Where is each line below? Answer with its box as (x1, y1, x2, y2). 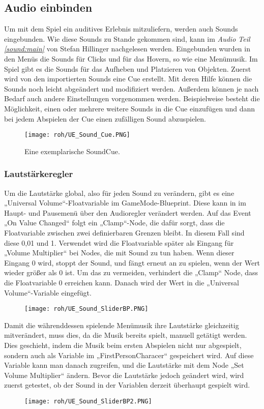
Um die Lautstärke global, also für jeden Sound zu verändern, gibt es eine (4, 187, 234, 198)
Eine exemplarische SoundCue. (24, 145, 120, 156)
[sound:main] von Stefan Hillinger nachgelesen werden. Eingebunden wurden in (4, 43, 250, 54)
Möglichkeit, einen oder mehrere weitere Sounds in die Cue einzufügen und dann (4, 103, 255, 113)
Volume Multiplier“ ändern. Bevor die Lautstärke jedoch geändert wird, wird (4, 369, 244, 380)
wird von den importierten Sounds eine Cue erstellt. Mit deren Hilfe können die (4, 73, 252, 84)
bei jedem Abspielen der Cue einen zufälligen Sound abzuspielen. (4, 113, 206, 124)
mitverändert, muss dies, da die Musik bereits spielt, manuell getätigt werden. (4, 330, 247, 340)
